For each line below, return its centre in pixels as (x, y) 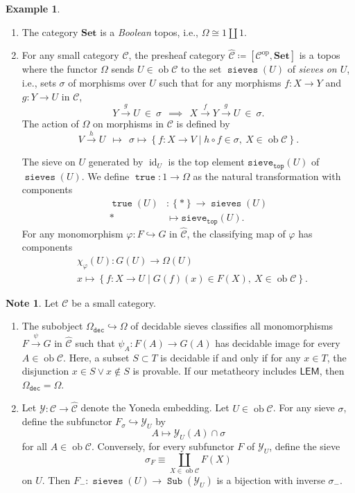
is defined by (203, 123)
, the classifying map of (236, 233)
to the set (201, 69)
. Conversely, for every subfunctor (163, 446)
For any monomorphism (72, 233)
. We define (105, 176)
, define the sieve (305, 446)
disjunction (45, 371)
